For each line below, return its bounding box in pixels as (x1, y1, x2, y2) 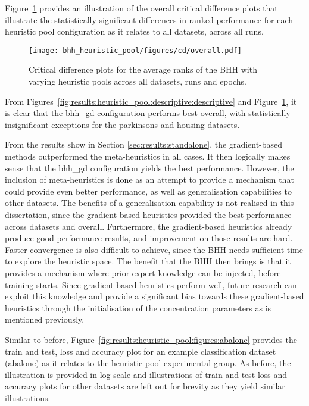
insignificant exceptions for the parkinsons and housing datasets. (5, 118, 240, 130)
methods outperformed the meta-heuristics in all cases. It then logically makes (5, 150, 291, 162)
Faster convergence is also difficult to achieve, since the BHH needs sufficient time (5, 243, 303, 255)
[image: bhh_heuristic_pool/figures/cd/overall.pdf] (29, 46, 242, 55)
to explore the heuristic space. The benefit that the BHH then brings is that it (5, 255, 291, 267)
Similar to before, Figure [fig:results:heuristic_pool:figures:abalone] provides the (5, 333, 297, 345)
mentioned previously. (5, 313, 85, 326)
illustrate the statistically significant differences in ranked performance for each (5, 13, 294, 26)
